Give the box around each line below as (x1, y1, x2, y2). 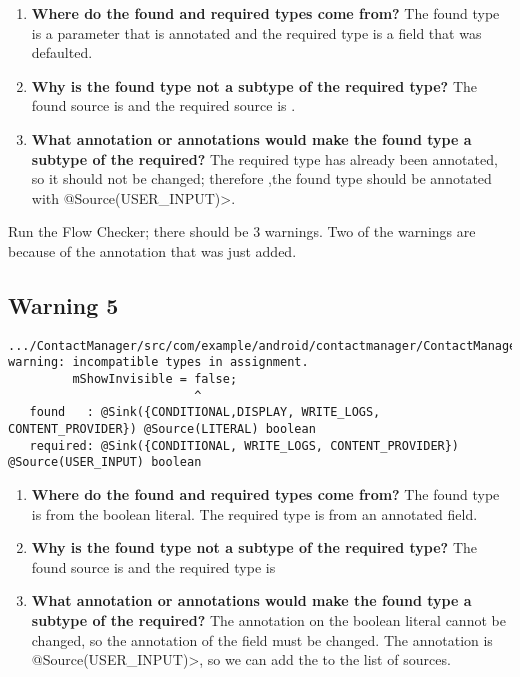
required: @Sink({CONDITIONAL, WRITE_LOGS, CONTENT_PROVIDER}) (29, 438, 460, 453)
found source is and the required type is (31, 556, 276, 577)
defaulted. (31, 42, 93, 63)
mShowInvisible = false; (72, 372, 238, 387)
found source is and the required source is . (31, 95, 296, 116)
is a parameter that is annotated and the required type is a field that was (31, 22, 482, 43)
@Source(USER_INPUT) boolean (8, 455, 202, 470)
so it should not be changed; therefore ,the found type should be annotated (31, 168, 492, 189)
